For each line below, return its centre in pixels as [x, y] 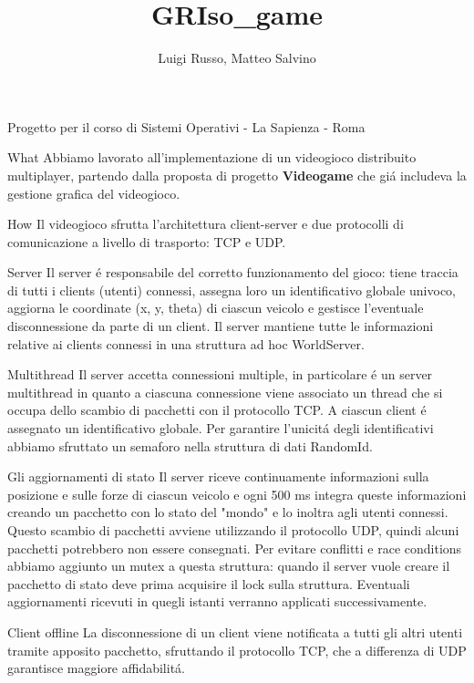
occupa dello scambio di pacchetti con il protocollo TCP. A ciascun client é [217, 410]
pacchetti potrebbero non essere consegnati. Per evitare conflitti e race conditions [235, 548]
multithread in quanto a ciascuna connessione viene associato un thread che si [225, 392]
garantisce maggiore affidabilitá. [96, 668]
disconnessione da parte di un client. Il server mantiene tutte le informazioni [221, 326]
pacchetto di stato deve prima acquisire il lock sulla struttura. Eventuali [209, 583]
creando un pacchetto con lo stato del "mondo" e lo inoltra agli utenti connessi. [228, 512]
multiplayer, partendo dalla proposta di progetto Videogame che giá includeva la [237, 175]
